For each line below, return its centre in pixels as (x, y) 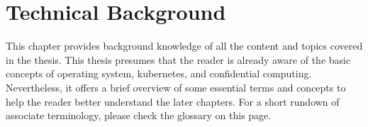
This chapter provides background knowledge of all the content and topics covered (184, 46)
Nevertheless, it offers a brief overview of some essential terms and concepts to (176, 87)
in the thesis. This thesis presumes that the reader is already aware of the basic (178, 59)
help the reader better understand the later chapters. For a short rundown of (173, 101)
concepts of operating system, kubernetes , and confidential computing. (159, 73)
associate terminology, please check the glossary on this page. (139, 115)
